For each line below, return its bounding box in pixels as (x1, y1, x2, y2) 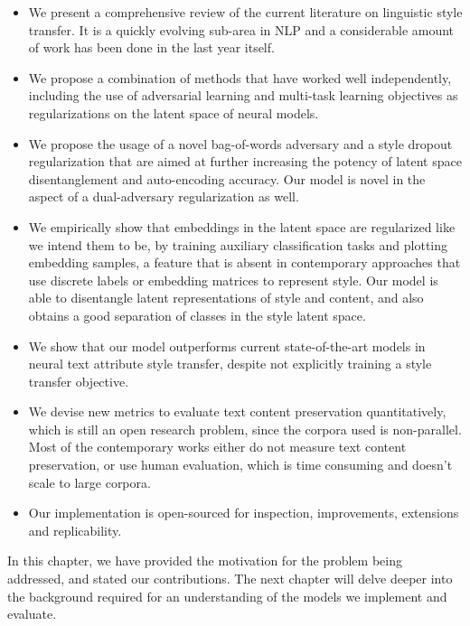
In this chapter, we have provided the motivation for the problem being (7, 551, 402, 570)
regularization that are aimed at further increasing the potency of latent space (28, 152, 462, 171)
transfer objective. (28, 371, 129, 390)
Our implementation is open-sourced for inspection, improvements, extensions (28, 503, 459, 522)
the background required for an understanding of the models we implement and (7, 586, 447, 605)
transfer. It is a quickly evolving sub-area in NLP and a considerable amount (28, 20, 455, 39)
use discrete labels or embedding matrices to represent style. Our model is (28, 270, 438, 289)
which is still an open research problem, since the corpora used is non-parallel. (28, 419, 462, 438)
